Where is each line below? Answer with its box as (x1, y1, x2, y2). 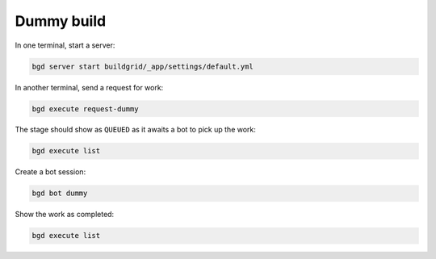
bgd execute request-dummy (31, 104, 139, 113)
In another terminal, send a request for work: (15, 82, 164, 92)
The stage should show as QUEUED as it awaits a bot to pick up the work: (15, 125, 256, 135)
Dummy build (15, 12, 107, 30)
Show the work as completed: (15, 210, 115, 219)
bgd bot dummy (31, 189, 88, 198)
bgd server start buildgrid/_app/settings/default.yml (31, 61, 254, 71)
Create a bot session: (15, 167, 86, 177)
